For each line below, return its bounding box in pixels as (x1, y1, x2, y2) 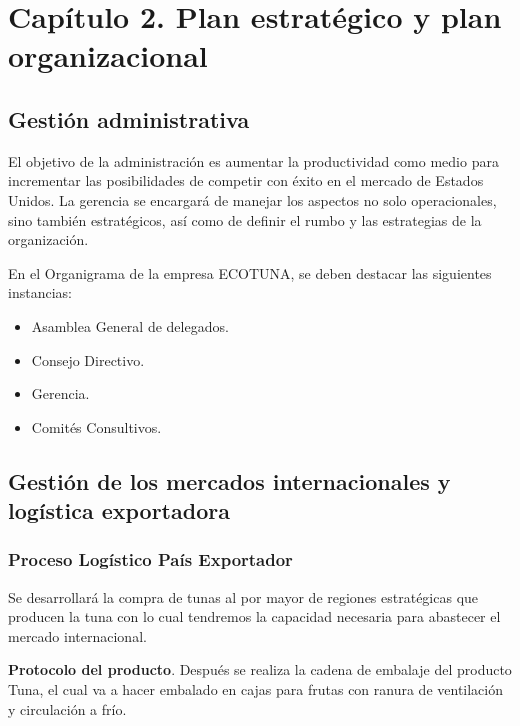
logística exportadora (8, 495, 230, 526)
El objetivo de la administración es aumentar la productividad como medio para (8, 150, 499, 171)
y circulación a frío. (8, 698, 127, 719)
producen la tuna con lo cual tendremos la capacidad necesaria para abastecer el (8, 606, 501, 627)
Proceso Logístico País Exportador (8, 547, 293, 572)
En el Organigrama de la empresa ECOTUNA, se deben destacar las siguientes (8, 262, 492, 283)
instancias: (8, 282, 72, 303)
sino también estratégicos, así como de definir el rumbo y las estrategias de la (8, 209, 482, 230)
